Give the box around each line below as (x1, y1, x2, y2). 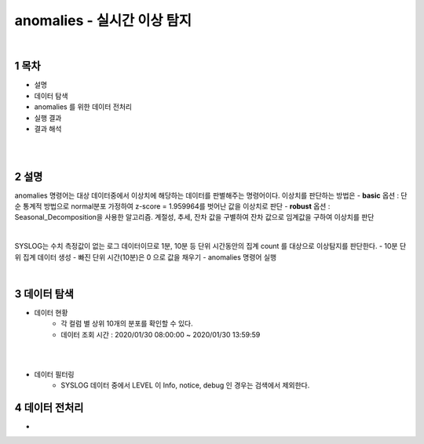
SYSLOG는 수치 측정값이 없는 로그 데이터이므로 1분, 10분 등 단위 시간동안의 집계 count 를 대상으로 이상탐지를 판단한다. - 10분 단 (14, 242, 407, 251)
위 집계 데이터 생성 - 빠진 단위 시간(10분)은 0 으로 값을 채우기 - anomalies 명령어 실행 (14, 252, 277, 262)
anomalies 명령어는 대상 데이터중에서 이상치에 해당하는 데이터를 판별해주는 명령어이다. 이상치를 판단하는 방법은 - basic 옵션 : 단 (14, 191, 408, 200)
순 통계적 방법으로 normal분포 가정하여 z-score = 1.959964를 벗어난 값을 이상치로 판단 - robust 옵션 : (14, 202, 331, 211)
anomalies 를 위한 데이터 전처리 (34, 102, 133, 111)
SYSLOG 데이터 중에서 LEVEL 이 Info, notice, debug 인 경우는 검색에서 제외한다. (60, 380, 310, 390)
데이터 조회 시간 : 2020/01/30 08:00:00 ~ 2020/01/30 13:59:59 (60, 329, 261, 339)
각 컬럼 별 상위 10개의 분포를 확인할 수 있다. (60, 318, 194, 329)
